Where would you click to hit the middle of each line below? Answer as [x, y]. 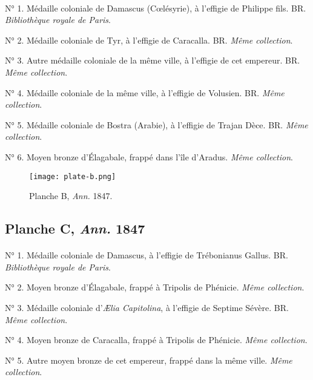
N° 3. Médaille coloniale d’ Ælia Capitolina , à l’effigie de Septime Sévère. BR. [147, 307]
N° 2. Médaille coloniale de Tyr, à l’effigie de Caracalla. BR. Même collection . [149, 40]
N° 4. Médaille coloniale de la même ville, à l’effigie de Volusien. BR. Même [145, 92]
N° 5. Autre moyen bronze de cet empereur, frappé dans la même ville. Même [149, 360]
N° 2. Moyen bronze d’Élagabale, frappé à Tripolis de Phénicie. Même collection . [155, 287]
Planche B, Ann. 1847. [71, 196]
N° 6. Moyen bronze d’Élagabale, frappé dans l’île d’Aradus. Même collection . [149, 156]
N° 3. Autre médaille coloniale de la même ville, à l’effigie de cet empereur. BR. [153, 60]
